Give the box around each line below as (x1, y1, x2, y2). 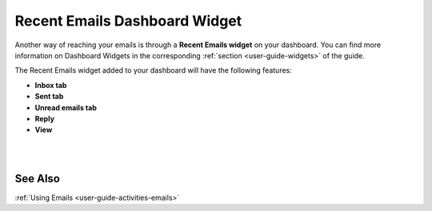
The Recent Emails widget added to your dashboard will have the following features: (14, 66, 292, 75)
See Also (14, 172, 60, 185)
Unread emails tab (34, 102, 98, 112)
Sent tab (34, 92, 64, 102)
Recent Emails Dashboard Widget (14, 12, 242, 30)
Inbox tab (34, 80, 67, 90)
